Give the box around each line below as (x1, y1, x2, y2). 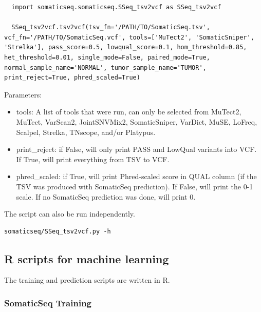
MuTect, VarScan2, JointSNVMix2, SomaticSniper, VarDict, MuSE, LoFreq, (16, 116, 257, 127)
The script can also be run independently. (4, 208, 135, 219)
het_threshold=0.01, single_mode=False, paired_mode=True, (4, 53, 210, 61)
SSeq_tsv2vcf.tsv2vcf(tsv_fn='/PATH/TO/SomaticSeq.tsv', (11, 24, 210, 31)
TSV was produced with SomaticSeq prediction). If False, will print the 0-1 (16, 181, 253, 191)
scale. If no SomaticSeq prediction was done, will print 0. (16, 191, 196, 202)
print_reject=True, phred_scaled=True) (4, 74, 140, 82)
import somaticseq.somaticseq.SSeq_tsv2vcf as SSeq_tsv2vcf (11, 4, 221, 11)
